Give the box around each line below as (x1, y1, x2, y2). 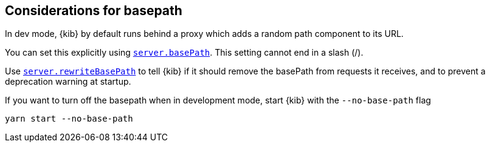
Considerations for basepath (5, 3, 182, 18)
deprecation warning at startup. (5, 76, 131, 87)
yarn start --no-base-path (5, 114, 133, 124)
